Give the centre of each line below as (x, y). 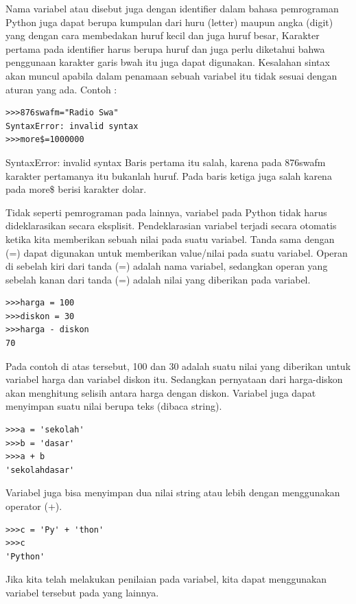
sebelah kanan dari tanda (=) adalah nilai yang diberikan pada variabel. (158, 279)
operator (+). (34, 506)
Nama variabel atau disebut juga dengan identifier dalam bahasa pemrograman (172, 8)
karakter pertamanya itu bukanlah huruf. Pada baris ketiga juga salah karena (169, 175)
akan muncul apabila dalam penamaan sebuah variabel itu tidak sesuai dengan (171, 75)
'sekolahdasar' (40, 470)
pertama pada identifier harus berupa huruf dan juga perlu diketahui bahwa (165, 48)
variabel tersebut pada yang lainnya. (82, 592)
